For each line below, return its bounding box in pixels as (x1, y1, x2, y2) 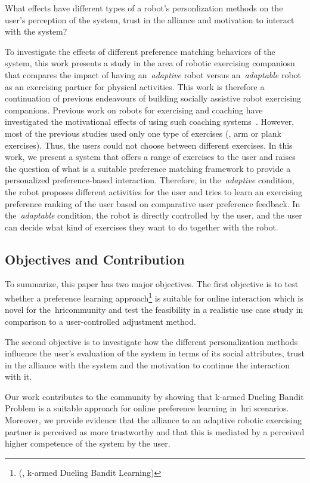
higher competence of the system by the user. (5, 437, 170, 450)
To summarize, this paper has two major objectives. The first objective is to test (5, 278, 299, 290)
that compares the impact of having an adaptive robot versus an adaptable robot (5, 68, 302, 81)
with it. (5, 370, 32, 383)
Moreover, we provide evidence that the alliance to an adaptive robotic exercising (5, 414, 302, 426)
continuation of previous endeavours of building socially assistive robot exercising (5, 92, 301, 104)
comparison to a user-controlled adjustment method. (5, 315, 196, 327)
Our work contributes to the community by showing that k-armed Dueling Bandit (5, 390, 304, 402)
